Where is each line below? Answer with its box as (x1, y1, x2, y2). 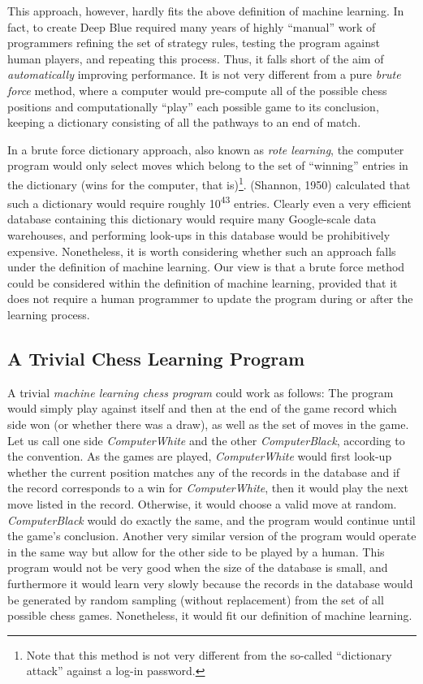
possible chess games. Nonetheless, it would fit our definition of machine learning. (7, 607, 412, 624)
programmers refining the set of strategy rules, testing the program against (7, 34, 380, 51)
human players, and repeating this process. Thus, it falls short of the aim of (7, 50, 384, 67)
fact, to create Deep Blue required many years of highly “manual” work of (7, 18, 376, 35)
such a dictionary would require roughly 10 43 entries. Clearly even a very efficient (7, 193, 412, 211)
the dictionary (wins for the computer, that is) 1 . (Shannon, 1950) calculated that (7, 173, 411, 193)
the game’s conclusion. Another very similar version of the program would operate (7, 527, 417, 544)
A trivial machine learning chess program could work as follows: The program (7, 383, 394, 400)
